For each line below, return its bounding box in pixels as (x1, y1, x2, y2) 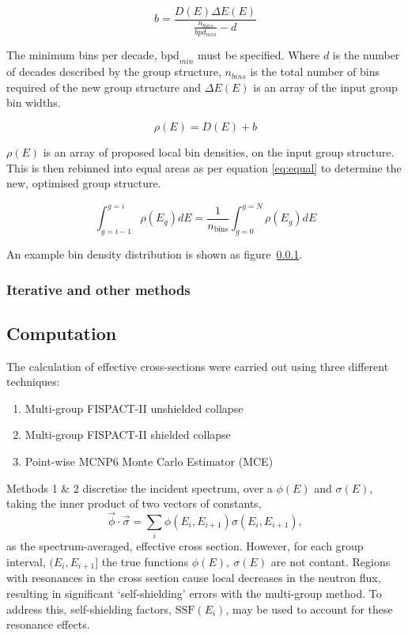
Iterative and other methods (6, 279, 191, 299)
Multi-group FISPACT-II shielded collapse (25, 426, 231, 443)
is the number (332, 47, 400, 63)
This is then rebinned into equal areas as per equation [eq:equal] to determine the (6, 159, 402, 176)
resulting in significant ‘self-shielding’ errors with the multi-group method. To (6, 584, 382, 601)
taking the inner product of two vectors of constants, (6, 495, 262, 512)
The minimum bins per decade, (6, 47, 157, 63)
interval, (6, 553, 46, 569)
